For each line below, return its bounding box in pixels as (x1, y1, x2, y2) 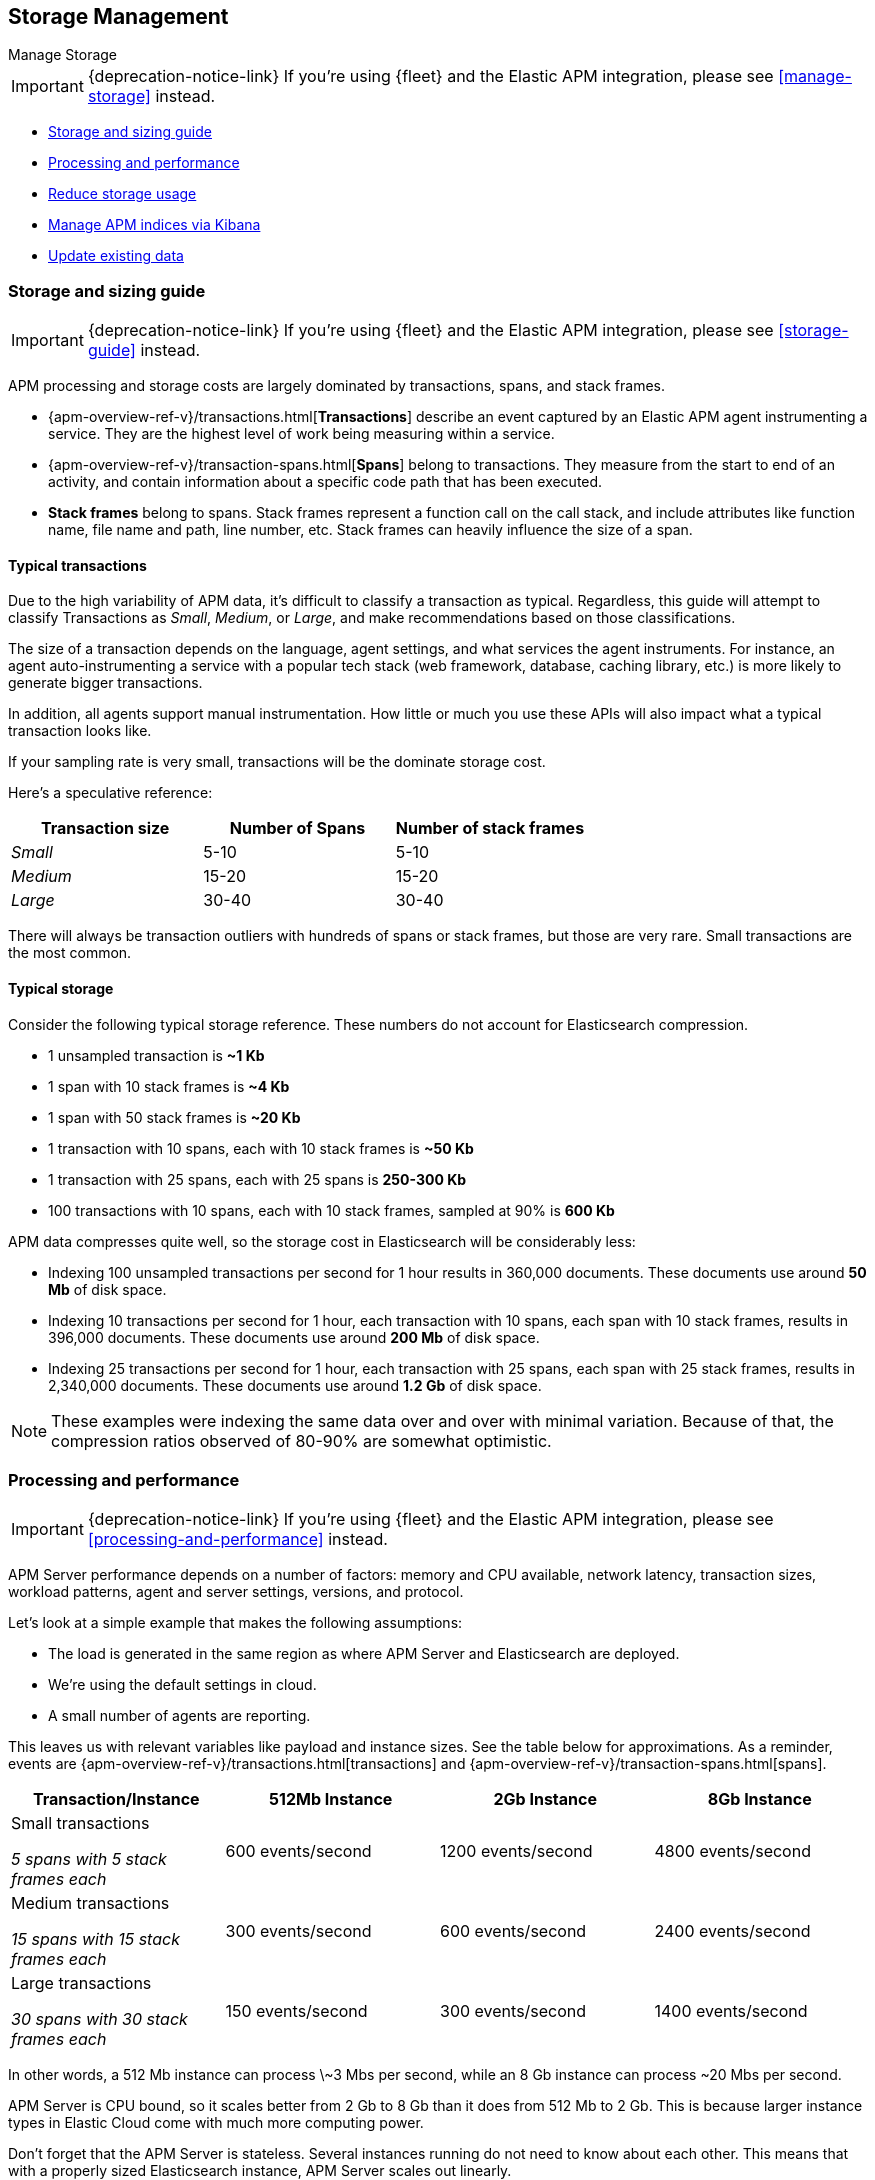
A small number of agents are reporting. (48, 1707, 311, 1725)
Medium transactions (11, 1893, 170, 1914)
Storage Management (8, 4, 229, 29)
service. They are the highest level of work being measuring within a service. (48, 425, 555, 443)
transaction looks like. (8, 722, 152, 740)
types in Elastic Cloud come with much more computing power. (8, 2114, 424, 2132)
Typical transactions (8, 556, 147, 574)
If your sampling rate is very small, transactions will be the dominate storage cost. (8, 753, 546, 771)
